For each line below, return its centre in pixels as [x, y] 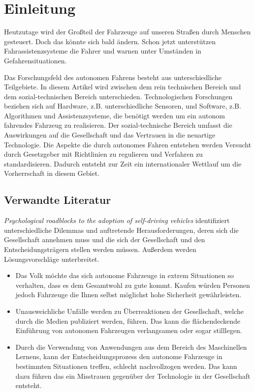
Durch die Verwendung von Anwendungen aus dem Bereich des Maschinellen [131, 347]
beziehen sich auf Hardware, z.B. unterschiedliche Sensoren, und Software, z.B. [123, 106]
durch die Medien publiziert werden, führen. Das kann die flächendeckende [128, 321]
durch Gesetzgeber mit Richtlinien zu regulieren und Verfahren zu [103, 154]
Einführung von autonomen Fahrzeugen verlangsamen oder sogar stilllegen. [129, 330]
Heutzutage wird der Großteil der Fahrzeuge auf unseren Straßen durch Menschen [127, 32]
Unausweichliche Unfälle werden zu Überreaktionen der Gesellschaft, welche [130, 311]
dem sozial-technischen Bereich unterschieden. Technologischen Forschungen [118, 96]
